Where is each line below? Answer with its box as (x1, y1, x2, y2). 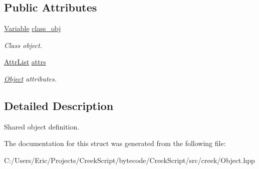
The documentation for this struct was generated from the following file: (4, 138, 226, 148)
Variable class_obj (4, 23, 61, 33)
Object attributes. (4, 73, 57, 83)
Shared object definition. (4, 121, 80, 131)
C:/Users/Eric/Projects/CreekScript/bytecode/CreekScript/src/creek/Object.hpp (4, 154, 255, 165)
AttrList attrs (4, 56, 46, 67)
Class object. (4, 39, 43, 50)
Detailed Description (4, 97, 114, 113)
